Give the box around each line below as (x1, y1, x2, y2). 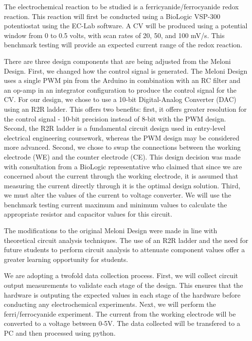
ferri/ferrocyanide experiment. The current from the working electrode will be (4, 308, 236, 319)
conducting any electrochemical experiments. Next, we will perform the (4, 299, 216, 309)
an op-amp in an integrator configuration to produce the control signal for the (4, 84, 236, 95)
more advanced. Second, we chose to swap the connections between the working (4, 142, 241, 152)
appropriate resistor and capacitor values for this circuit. (4, 209, 172, 219)
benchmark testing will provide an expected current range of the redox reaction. (4, 40, 242, 50)
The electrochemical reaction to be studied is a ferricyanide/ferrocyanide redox (4, 1, 239, 11)
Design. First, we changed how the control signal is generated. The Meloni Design (4, 65, 248, 76)
